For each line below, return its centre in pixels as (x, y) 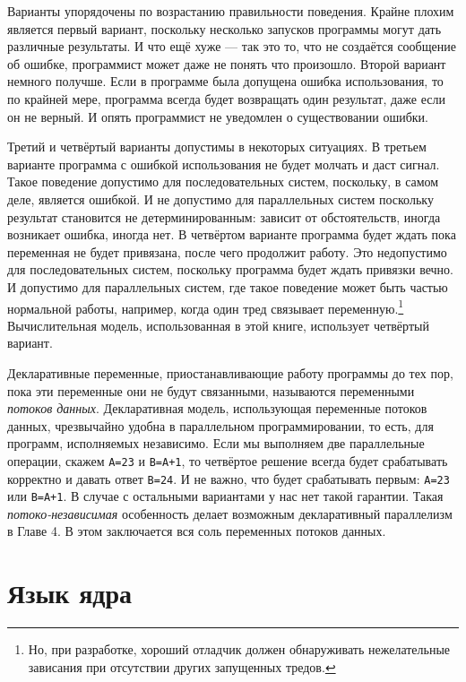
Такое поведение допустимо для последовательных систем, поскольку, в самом (223, 181)
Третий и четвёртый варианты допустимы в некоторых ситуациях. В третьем (217, 147)
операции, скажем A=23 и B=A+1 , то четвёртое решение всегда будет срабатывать (228, 460)
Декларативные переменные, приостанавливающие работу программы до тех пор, (230, 372)
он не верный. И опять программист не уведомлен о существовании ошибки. (218, 116)
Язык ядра (70, 593)
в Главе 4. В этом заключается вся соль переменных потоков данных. (197, 531)
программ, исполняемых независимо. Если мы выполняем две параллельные (216, 443)
